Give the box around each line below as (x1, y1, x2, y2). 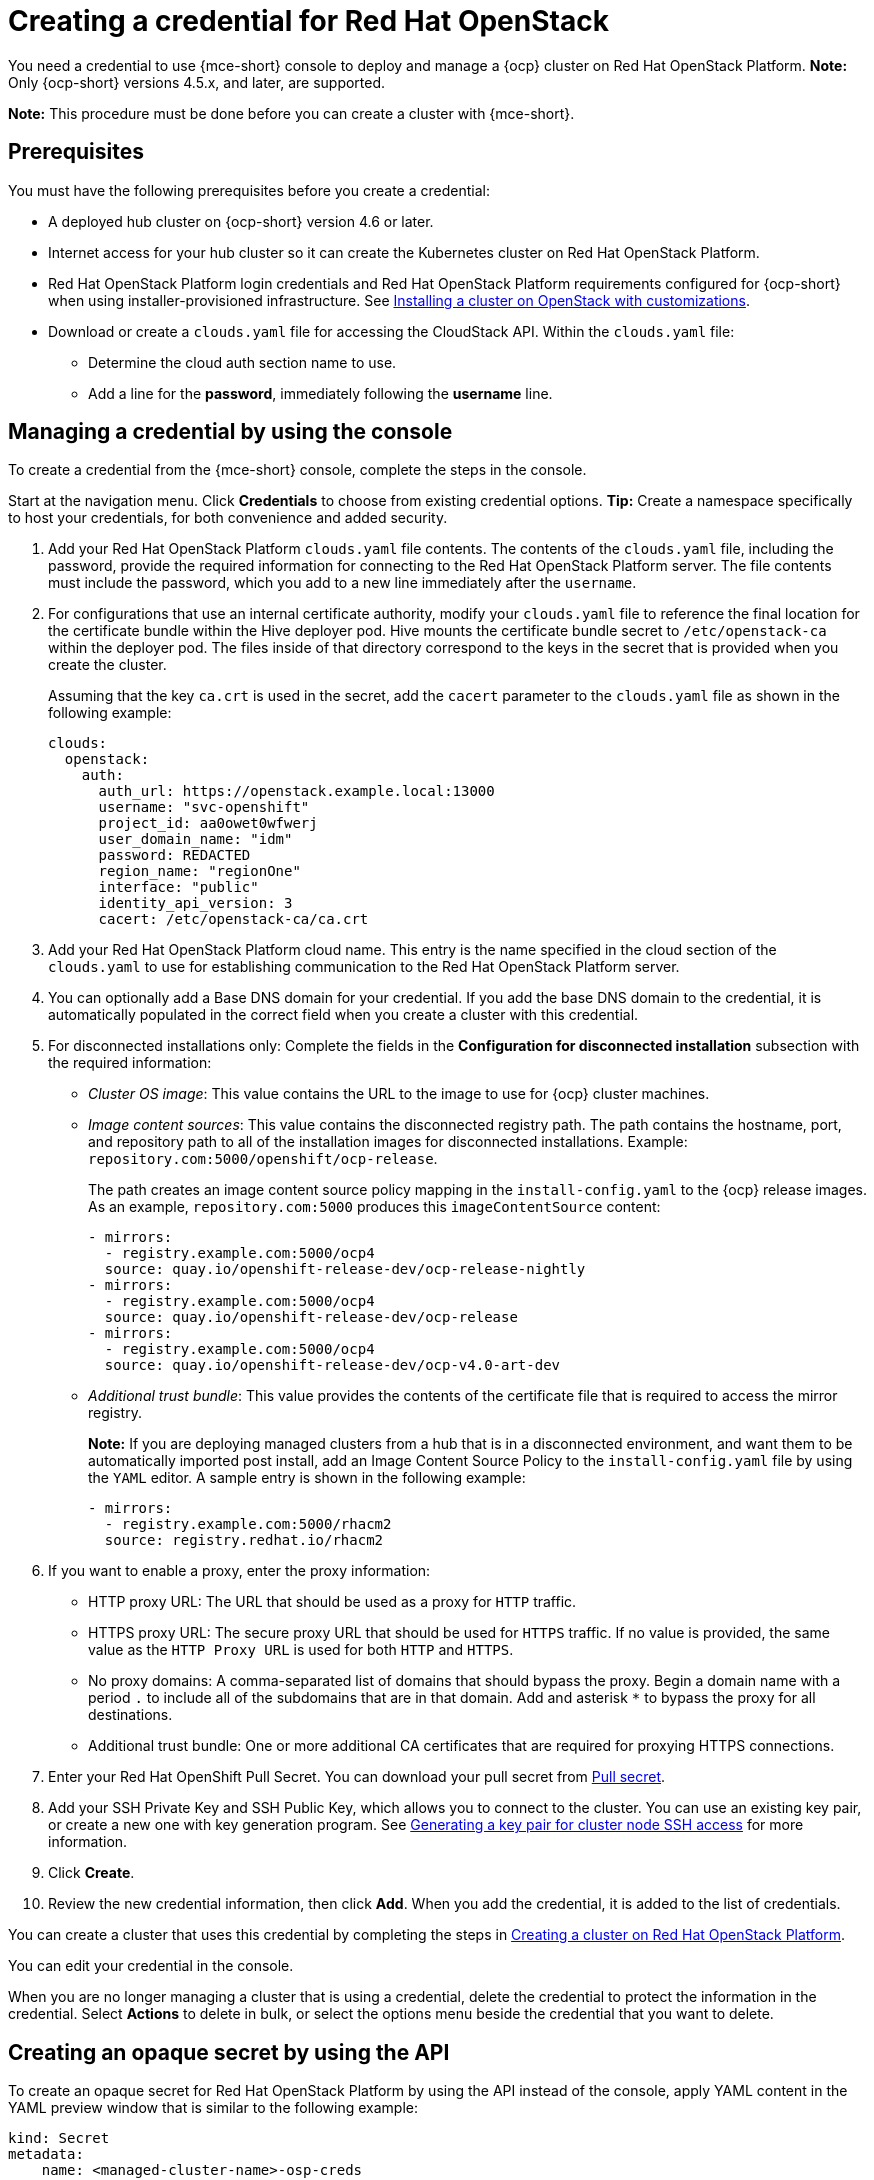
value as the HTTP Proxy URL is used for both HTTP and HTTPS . (88, 1641, 514, 1659)
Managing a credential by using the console (8, 419, 453, 445)
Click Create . (48, 1864, 135, 1882)
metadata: (8, 2146, 84, 2163)
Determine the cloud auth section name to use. (88, 353, 397, 371)
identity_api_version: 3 (98, 895, 293, 912)
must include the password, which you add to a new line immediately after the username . (48, 574, 637, 592)
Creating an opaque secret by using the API (8, 2039, 450, 2065)
